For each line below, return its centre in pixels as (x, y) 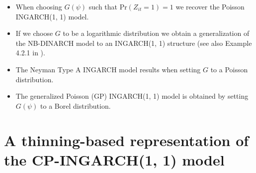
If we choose (34, 33)
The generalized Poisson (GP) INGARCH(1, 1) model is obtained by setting (132, 96)
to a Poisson (229, 69)
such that (103, 6)
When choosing (39, 6)
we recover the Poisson (210, 6)
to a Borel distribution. (76, 105)
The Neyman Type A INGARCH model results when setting (108, 69)
